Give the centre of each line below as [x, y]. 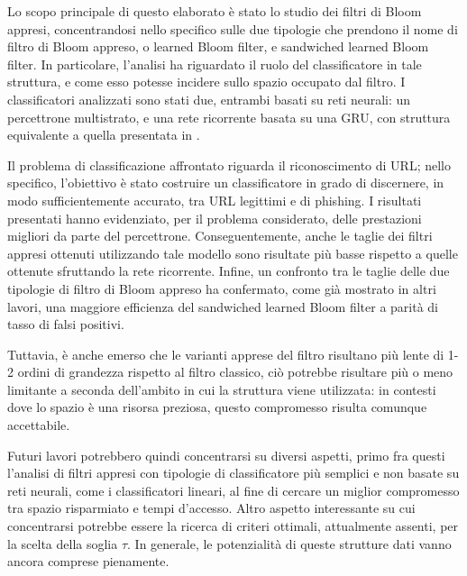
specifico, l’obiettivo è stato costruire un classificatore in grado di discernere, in [226, 183]
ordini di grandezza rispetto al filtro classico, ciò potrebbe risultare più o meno [235, 372]
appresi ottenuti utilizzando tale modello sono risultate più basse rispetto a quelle [233, 253]
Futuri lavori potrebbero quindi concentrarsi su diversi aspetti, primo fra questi [226, 455]
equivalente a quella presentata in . [104, 135]
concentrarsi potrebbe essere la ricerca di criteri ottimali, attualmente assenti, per [233, 526]
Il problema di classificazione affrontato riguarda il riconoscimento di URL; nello [229, 165]
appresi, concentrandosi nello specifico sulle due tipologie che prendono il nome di [233, 28]
